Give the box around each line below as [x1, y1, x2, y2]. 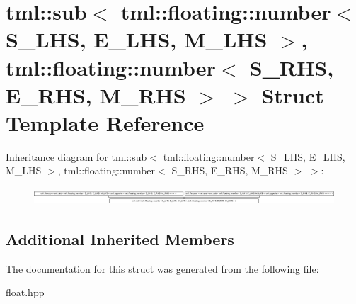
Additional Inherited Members [6, 227, 234, 249]
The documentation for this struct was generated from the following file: [6, 261, 319, 276]
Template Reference [6, 108, 205, 137]
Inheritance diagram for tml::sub [6, 149, 147, 164]
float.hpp [6, 285, 45, 300]
